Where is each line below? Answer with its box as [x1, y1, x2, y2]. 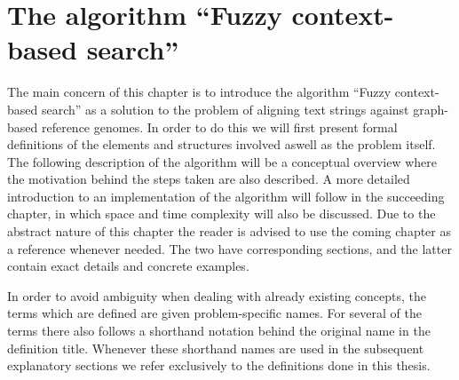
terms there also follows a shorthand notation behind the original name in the [7, 321, 431, 340]
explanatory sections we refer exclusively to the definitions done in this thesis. [7, 356, 431, 375]
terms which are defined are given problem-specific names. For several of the [7, 304, 422, 322]
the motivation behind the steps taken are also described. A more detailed [7, 170, 410, 188]
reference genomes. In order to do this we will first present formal [41, 117, 398, 136]
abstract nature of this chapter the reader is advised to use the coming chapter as [7, 222, 451, 241]
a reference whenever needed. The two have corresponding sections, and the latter [7, 239, 452, 257]
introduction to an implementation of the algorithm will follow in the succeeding [7, 186, 445, 205]
